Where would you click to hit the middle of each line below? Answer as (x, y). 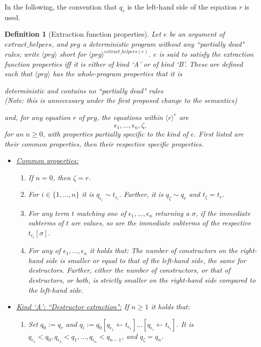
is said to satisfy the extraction (206, 54)
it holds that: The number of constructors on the (164, 250)
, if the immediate (223, 213)
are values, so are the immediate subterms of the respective (161, 223)
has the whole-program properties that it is (117, 74)
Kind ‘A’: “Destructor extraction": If (73, 307)
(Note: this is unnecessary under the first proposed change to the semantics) (121, 100)
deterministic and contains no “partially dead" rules (84, 90)
